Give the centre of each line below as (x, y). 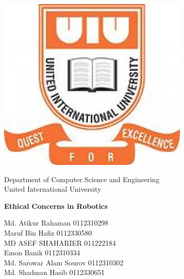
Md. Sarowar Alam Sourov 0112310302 (64, 262)
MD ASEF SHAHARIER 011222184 (60, 242)
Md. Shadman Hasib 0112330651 (54, 272)
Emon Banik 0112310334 (42, 253)
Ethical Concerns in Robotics (56, 206)
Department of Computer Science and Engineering (82, 179)
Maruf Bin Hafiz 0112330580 (48, 232)
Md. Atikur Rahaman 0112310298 (56, 223)
